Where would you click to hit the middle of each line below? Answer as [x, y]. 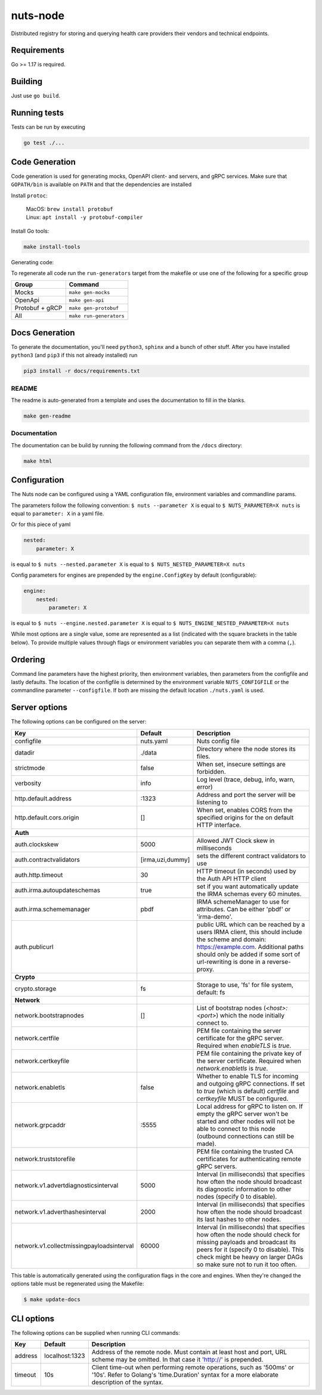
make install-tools [52, 247]
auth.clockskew [37, 844]
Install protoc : [29, 195]
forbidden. [211, 771]
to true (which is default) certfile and [248, 1091]
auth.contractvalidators [47, 859]
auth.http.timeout [39, 875]
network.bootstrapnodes [49, 1015]
